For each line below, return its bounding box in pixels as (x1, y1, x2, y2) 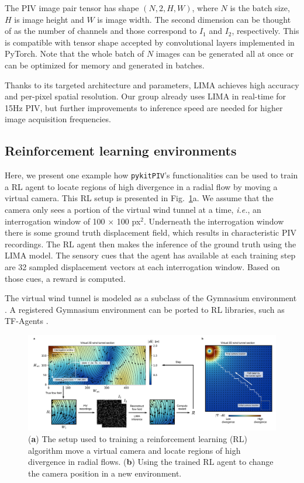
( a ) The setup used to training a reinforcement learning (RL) (28, 433, 247, 445)
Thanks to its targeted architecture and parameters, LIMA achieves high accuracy (5, 78, 299, 91)
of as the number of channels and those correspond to (5, 25, 197, 37)
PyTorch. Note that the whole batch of (5, 47, 144, 60)
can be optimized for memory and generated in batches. (5, 58, 205, 71)
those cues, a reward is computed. (5, 272, 126, 284)
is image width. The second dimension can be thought (97, 13, 291, 25)
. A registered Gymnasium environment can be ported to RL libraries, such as (5, 303, 285, 315)
